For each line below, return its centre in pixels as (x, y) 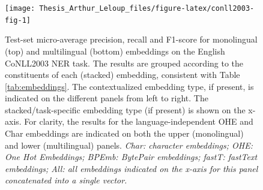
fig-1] (18, 20)
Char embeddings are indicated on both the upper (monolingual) (124, 133)
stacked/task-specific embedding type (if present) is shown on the (125, 109)
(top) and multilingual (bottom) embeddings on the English (115, 51)
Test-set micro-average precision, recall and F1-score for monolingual (131, 39)
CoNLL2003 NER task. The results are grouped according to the (124, 63)
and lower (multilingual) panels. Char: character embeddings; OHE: (129, 145)
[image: (20, 8)
